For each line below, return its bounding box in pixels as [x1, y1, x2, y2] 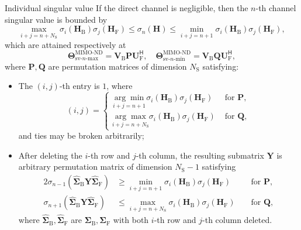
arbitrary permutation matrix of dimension [18, 160, 172, 173]
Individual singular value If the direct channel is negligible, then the [5, 2, 248, 13]
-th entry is [59, 80, 100, 92]
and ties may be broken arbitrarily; [18, 129, 144, 142]
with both [113, 214, 149, 226]
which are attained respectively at [5, 38, 126, 50]
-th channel [255, 2, 296, 13]
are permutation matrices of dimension [48, 60, 187, 72]
